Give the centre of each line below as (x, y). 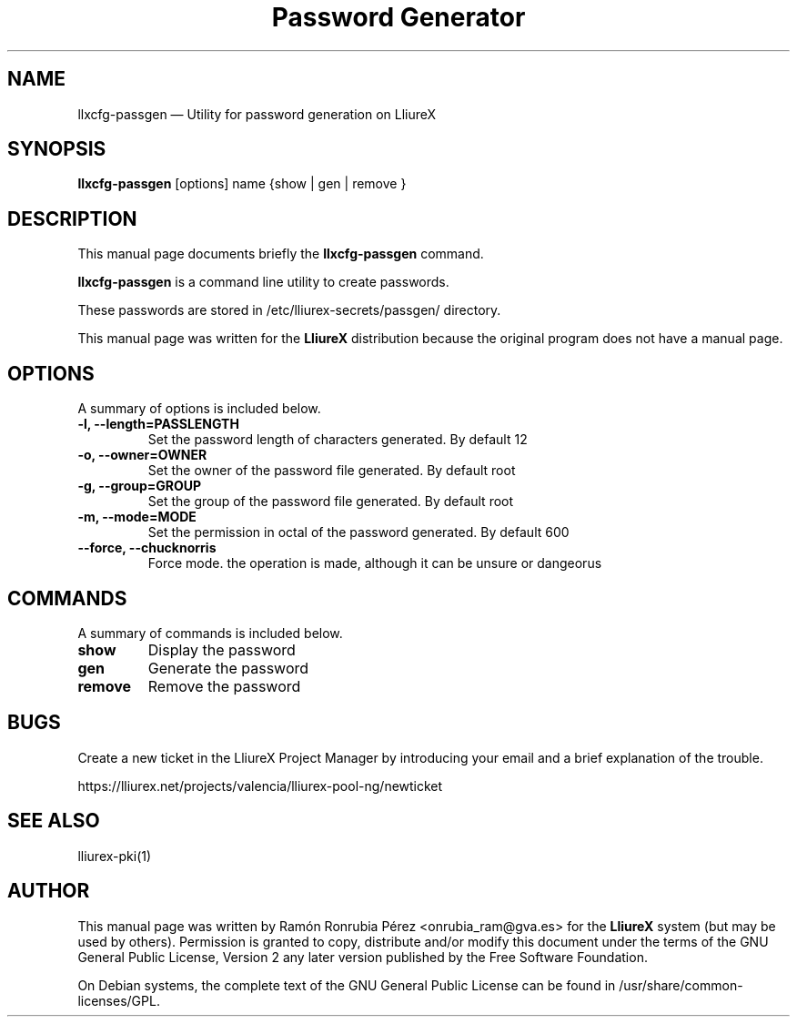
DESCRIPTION (72, 218)
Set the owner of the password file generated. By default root (332, 471)
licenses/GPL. (119, 1000)
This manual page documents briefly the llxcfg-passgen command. (281, 254)
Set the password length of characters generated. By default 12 (338, 440)
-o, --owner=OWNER (142, 455)
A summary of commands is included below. (210, 633)
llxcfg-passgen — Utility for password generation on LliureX (257, 114)
